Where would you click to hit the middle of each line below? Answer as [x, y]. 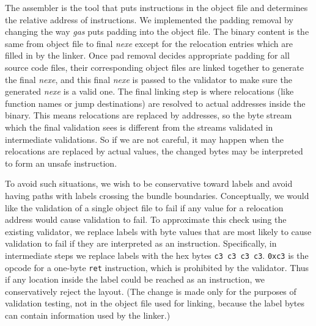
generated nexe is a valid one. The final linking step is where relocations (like [149, 91]
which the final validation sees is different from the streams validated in [139, 127]
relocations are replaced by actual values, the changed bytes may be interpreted [154, 151]
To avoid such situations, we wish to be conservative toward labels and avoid [149, 183]
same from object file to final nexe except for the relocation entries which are [149, 43]
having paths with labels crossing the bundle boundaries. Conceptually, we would [157, 195]
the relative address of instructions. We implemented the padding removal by [149, 19]
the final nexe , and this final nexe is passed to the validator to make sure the [149, 79]
